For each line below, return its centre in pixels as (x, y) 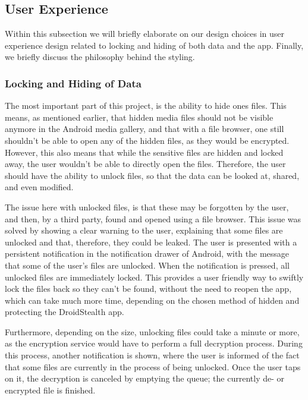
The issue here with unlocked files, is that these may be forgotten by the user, (147, 207)
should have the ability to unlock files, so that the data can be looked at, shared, (152, 175)
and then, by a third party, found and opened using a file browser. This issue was (153, 218)
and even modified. (39, 187)
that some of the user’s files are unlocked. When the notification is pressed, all (147, 265)
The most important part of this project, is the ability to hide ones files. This (146, 105)
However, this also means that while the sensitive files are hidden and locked (144, 152)
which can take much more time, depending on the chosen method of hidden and (152, 300)
